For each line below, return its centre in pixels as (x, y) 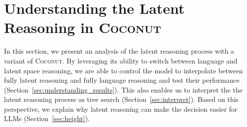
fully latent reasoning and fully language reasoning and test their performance (122, 80)
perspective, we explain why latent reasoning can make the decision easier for (121, 109)
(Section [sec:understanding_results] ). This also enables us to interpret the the (123, 89)
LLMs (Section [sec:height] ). (47, 118)
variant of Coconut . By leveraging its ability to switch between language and (121, 60)
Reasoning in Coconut (83, 27)
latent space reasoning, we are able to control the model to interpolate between (123, 70)
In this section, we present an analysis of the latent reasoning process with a (119, 51)
